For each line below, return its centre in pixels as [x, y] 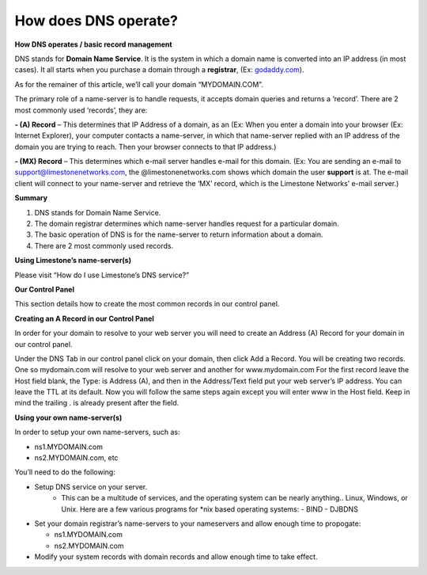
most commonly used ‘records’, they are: [81, 110]
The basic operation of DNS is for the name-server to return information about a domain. [179, 234]
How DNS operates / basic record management [94, 44]
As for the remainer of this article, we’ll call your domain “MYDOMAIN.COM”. [139, 84]
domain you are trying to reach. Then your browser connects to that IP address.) [145, 147]
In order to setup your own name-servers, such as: [97, 432]
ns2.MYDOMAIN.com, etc [76, 458]
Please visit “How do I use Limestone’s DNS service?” [102, 275]
